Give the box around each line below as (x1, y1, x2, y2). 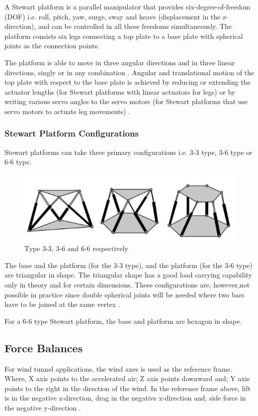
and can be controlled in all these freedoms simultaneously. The (38, 21, 232, 31)
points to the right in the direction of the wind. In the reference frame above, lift (4, 383, 251, 393)
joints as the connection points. (4, 40, 99, 51)
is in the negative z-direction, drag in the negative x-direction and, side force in (4, 393, 246, 403)
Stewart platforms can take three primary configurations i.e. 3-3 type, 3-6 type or (4, 146, 253, 157)
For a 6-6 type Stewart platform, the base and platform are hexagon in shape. (4, 315, 242, 326)
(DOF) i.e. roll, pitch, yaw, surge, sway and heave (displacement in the (4, 11, 221, 21)
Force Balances (4, 340, 83, 355)
